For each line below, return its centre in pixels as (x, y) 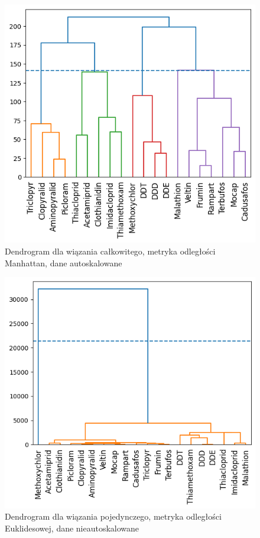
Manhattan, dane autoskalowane (64, 262)
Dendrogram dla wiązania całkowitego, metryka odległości (110, 251)
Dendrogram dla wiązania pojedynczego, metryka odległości (113, 516)
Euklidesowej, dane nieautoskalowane (72, 528)
